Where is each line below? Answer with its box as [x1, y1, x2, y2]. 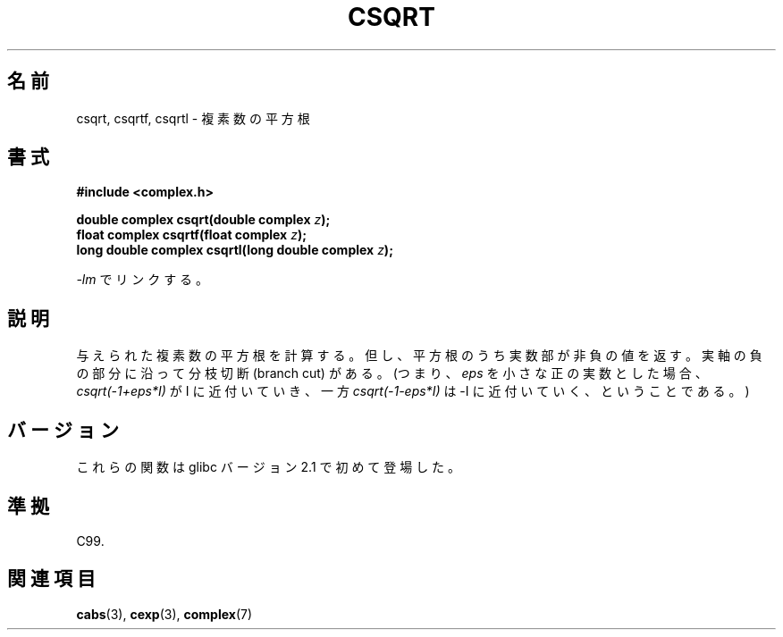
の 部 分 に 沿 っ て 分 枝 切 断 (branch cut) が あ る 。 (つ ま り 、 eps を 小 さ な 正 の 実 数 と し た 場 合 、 [76, 365, 708, 381]
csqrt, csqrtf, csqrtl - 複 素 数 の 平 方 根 [76, 110, 310, 126]
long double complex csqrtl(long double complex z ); [76, 242, 393, 258]
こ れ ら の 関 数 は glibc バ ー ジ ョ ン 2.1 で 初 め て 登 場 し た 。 [76, 459, 461, 475]
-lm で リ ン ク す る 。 [76, 272, 209, 288]
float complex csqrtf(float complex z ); [76, 227, 307, 243]
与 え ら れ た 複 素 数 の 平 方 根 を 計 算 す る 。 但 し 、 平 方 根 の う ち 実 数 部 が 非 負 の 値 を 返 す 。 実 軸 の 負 [76, 348, 762, 364]
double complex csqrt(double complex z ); [76, 212, 331, 228]
